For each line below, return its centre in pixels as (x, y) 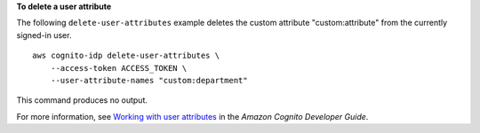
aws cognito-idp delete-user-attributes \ (126, 56)
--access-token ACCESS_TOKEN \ (119, 68)
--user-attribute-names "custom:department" (149, 80)
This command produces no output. (82, 100)
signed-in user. (44, 35)
